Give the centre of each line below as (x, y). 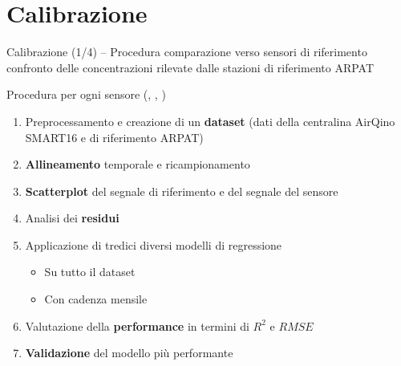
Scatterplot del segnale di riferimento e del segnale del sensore (182, 191)
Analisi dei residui (72, 218)
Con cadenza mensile (96, 299)
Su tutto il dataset (90, 272)
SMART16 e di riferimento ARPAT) (114, 137)
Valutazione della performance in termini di (137, 325)
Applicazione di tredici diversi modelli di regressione (154, 244)
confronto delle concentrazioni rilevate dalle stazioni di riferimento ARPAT (190, 67)
